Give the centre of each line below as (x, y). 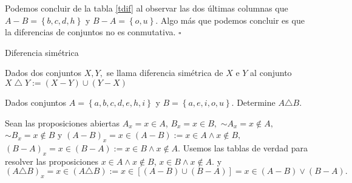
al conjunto (271, 73)
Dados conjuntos (36, 102)
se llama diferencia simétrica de (165, 73)
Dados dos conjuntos (43, 73)
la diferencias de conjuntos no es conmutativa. (90, 32)
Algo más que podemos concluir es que (232, 20)
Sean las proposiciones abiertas (62, 123)
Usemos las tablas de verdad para (245, 147)
